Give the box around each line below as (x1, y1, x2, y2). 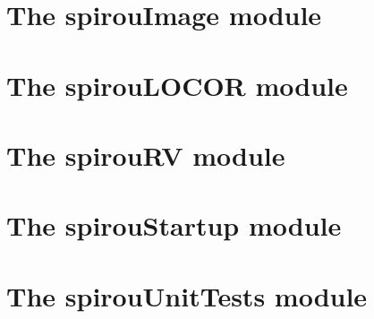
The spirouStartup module (6, 207, 342, 244)
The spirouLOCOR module (6, 66, 348, 103)
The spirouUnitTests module (6, 277, 368, 314)
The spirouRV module (6, 136, 285, 173)
